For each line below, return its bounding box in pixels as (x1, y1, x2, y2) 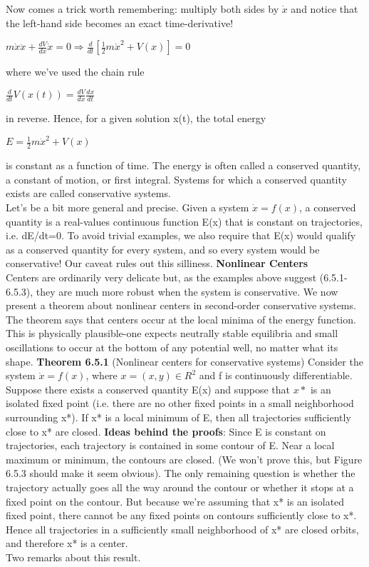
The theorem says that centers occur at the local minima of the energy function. (6, 311, 356, 326)
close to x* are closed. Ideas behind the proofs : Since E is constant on (6, 423, 326, 438)
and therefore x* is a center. (6, 536, 128, 551)
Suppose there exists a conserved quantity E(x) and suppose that (6, 381, 290, 396)
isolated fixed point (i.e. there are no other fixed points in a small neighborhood (6, 396, 354, 411)
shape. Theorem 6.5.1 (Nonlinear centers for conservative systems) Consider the (6, 353, 363, 368)
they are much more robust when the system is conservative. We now (36, 283, 338, 298)
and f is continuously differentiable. (199, 368, 353, 383)
